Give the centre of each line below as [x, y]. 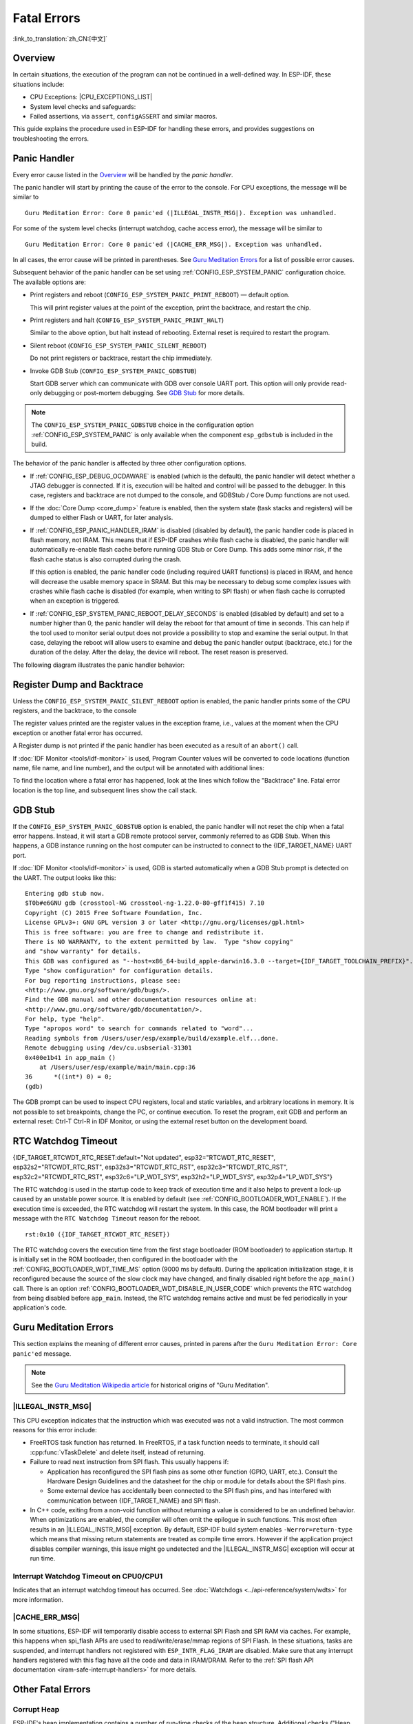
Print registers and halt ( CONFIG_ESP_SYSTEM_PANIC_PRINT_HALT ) [127, 320]
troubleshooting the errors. [51, 139]
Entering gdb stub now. [65, 893]
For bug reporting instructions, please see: [103, 980]
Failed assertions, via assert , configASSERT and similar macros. [124, 117]
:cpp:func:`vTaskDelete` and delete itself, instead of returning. [118, 1452]
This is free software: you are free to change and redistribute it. [145, 932]
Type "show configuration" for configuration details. [119, 971]
